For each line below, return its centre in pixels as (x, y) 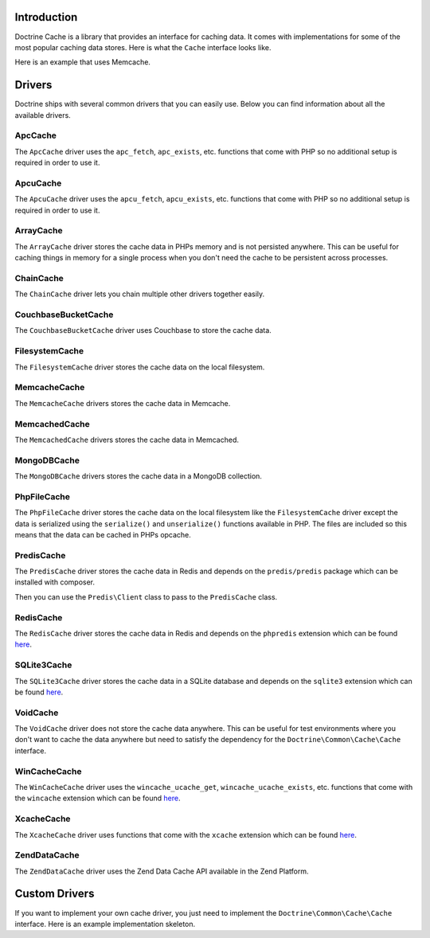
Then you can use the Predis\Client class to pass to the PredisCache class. (146, 596)
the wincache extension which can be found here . (98, 798)
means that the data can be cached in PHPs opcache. (103, 534)
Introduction (46, 17)
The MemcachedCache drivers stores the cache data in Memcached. (127, 440)
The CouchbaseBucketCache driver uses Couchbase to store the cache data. (143, 330)
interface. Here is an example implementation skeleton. (105, 924)
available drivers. (43, 115)
